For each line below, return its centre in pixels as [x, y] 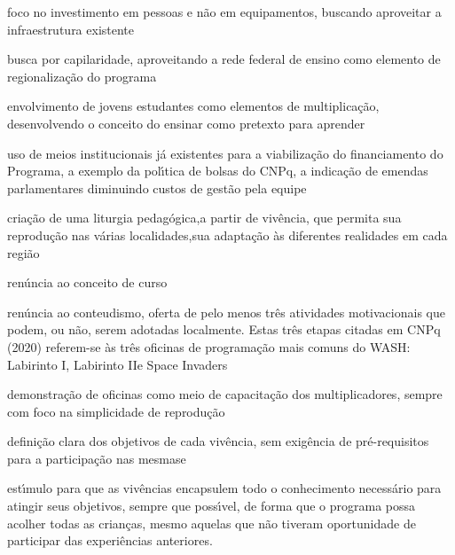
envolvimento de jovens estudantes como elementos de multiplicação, [193, 106]
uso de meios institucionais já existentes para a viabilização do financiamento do [225, 153]
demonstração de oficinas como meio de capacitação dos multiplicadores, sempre [225, 394]
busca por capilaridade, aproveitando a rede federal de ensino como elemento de [224, 59]
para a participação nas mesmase [97, 458]
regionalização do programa [82, 76]
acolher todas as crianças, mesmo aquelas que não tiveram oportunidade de [212, 523]
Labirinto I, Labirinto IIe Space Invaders [118, 364]
